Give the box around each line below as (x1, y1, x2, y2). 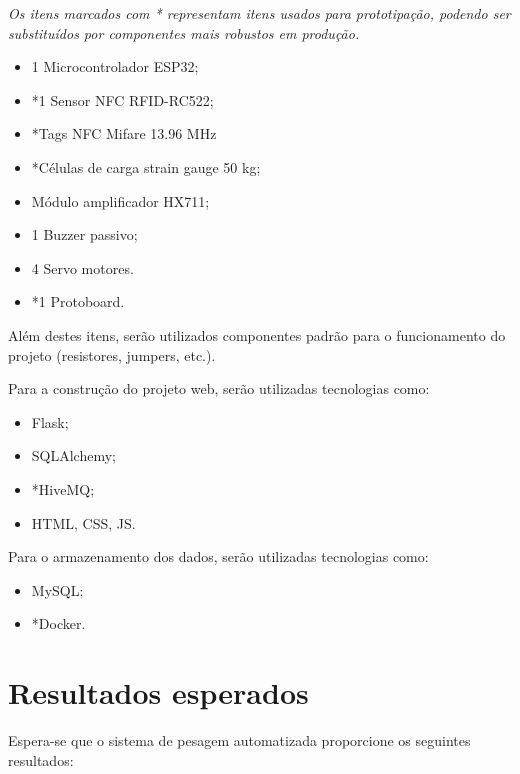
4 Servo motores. (31, 257, 134, 278)
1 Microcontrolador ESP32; (31, 56, 199, 77)
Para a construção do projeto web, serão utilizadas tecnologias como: (8, 378, 430, 399)
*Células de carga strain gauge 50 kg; (31, 156, 261, 177)
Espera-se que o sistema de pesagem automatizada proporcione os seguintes (8, 730, 471, 750)
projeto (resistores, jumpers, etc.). (8, 344, 216, 365)
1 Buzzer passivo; (31, 224, 138, 245)
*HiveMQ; (31, 478, 95, 499)
